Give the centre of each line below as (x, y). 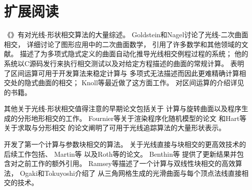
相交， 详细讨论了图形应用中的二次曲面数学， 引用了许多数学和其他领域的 (123, 44)
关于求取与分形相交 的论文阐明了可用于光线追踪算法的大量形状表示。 (115, 128)
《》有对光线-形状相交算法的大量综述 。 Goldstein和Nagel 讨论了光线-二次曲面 (126, 35)
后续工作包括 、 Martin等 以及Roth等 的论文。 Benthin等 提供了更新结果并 (121, 154)
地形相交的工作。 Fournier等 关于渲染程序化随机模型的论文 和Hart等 (139, 118)
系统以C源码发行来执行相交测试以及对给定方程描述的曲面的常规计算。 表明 (124, 63)
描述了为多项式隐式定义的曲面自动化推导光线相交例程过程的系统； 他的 (134, 54)
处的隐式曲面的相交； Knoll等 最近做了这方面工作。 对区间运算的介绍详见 (127, 83)
